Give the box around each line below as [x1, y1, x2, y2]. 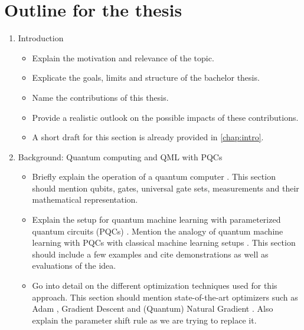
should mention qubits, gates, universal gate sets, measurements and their [32, 181, 299, 194]
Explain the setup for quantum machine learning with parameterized [32, 213, 281, 226]
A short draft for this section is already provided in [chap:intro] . [32, 131, 264, 143]
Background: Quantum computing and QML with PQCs [18, 150, 223, 163]
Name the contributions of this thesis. [32, 91, 169, 103]
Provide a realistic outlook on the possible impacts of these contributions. [32, 111, 299, 123]
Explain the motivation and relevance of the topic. [32, 51, 214, 64]
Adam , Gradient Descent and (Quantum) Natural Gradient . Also [32, 302, 273, 315]
